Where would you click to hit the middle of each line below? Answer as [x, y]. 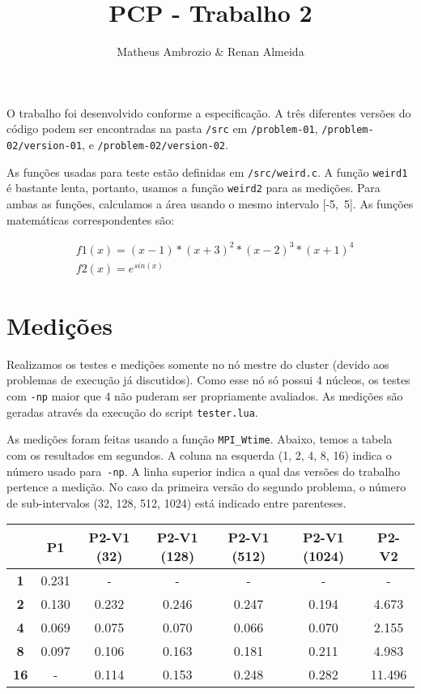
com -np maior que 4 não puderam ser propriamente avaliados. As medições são [205, 396]
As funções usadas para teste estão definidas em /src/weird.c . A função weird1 [207, 171]
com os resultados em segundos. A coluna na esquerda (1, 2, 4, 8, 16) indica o [199, 455]
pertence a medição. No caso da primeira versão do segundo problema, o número [206, 487]
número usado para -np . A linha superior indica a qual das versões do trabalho [204, 471]
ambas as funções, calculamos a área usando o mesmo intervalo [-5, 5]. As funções [210, 203]
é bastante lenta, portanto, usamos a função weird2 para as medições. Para [193, 188]
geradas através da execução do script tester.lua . [132, 411]
